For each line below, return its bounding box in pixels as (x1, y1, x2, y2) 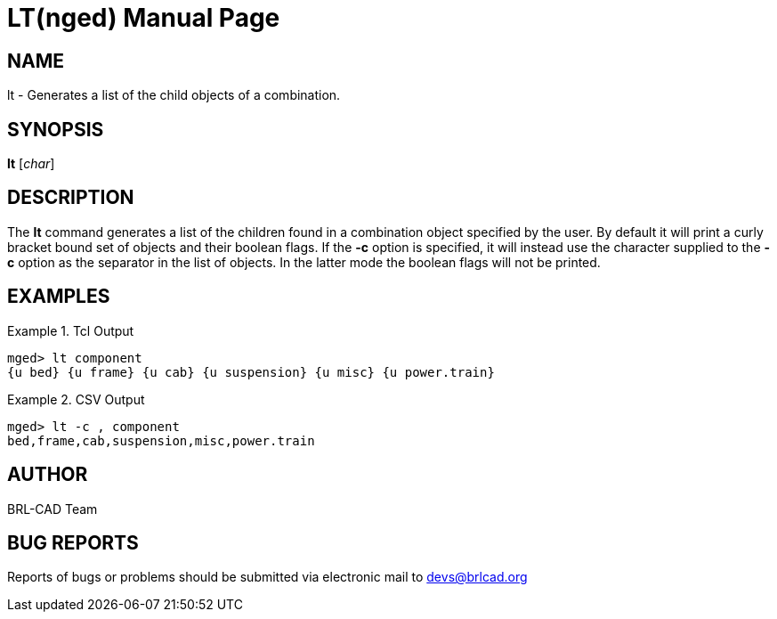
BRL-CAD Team (7, 501, 98, 517)
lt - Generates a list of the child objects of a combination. (7, 87, 341, 103)
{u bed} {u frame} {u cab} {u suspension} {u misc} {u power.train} (7, 364, 495, 379)
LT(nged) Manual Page (7, 3, 280, 33)
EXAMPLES (7, 285, 110, 308)
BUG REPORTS (7, 531, 139, 554)
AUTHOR (7, 463, 88, 486)
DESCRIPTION (7, 186, 134, 209)
